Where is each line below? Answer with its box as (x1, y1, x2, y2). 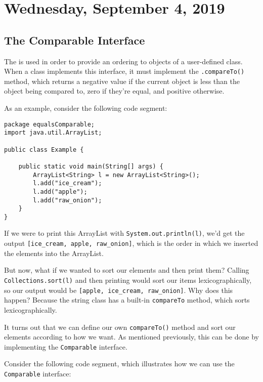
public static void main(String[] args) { (18, 162, 163, 170)
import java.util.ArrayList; (4, 129, 102, 137)
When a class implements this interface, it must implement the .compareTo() (4, 66, 245, 76)
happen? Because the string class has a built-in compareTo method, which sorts (4, 294, 250, 305)
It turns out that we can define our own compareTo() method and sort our (4, 321, 236, 332)
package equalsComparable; (4, 120, 95, 128)
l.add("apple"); (33, 188, 87, 195)
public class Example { (4, 146, 84, 153)
